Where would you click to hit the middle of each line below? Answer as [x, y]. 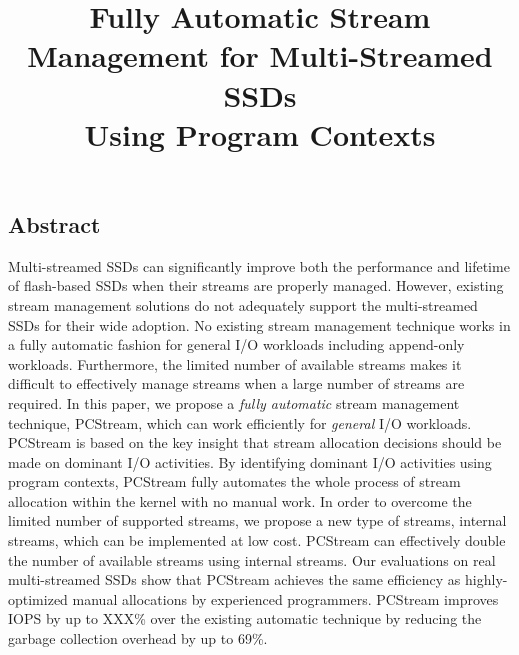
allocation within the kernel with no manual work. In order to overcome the [240, 500]
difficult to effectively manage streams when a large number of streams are [236, 383]
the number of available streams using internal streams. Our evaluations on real [252, 559]
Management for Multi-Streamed [260, 55]
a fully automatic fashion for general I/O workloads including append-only [236, 344]
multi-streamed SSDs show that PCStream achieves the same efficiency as [234, 579]
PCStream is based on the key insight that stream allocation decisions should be [255, 442]
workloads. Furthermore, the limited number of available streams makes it [235, 363]
